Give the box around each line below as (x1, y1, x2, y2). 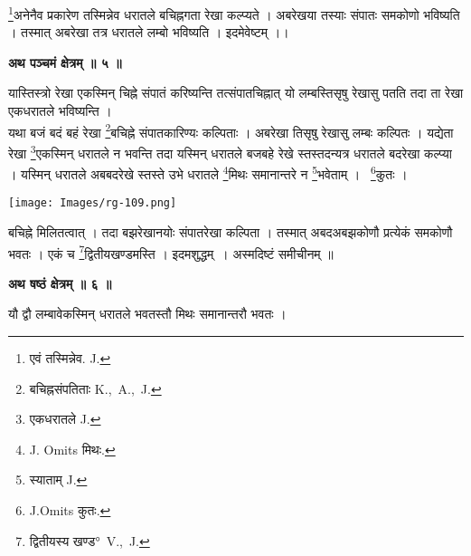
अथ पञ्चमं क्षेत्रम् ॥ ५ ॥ (8, 53, 122, 72)
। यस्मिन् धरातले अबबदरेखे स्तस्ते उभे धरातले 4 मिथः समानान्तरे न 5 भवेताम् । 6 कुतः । (8, 162, 408, 183)
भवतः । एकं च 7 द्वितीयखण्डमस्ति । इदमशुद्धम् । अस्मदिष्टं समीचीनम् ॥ (8, 241, 334, 263)
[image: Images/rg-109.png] (8, 197, 177, 210)
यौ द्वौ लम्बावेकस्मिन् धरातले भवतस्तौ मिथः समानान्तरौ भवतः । (8, 304, 287, 323)
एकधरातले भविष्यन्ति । (8, 101, 112, 120)
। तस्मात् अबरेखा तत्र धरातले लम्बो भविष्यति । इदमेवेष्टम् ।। (8, 23, 289, 42)
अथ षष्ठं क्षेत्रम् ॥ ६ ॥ (8, 273, 112, 292)
